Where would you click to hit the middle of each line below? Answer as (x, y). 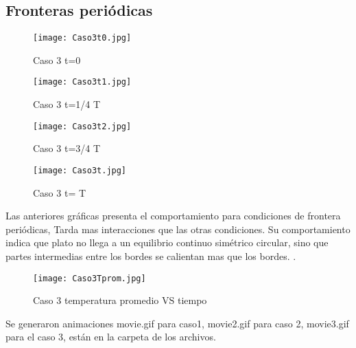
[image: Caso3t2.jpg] (82, 126)
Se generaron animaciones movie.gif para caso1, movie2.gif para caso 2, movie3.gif (177, 323)
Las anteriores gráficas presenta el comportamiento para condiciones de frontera (173, 216)
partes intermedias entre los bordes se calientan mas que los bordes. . (151, 255)
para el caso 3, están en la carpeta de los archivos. (111, 337)
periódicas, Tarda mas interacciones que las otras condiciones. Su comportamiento (178, 229)
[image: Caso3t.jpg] (80, 170)
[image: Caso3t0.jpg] (82, 38)
